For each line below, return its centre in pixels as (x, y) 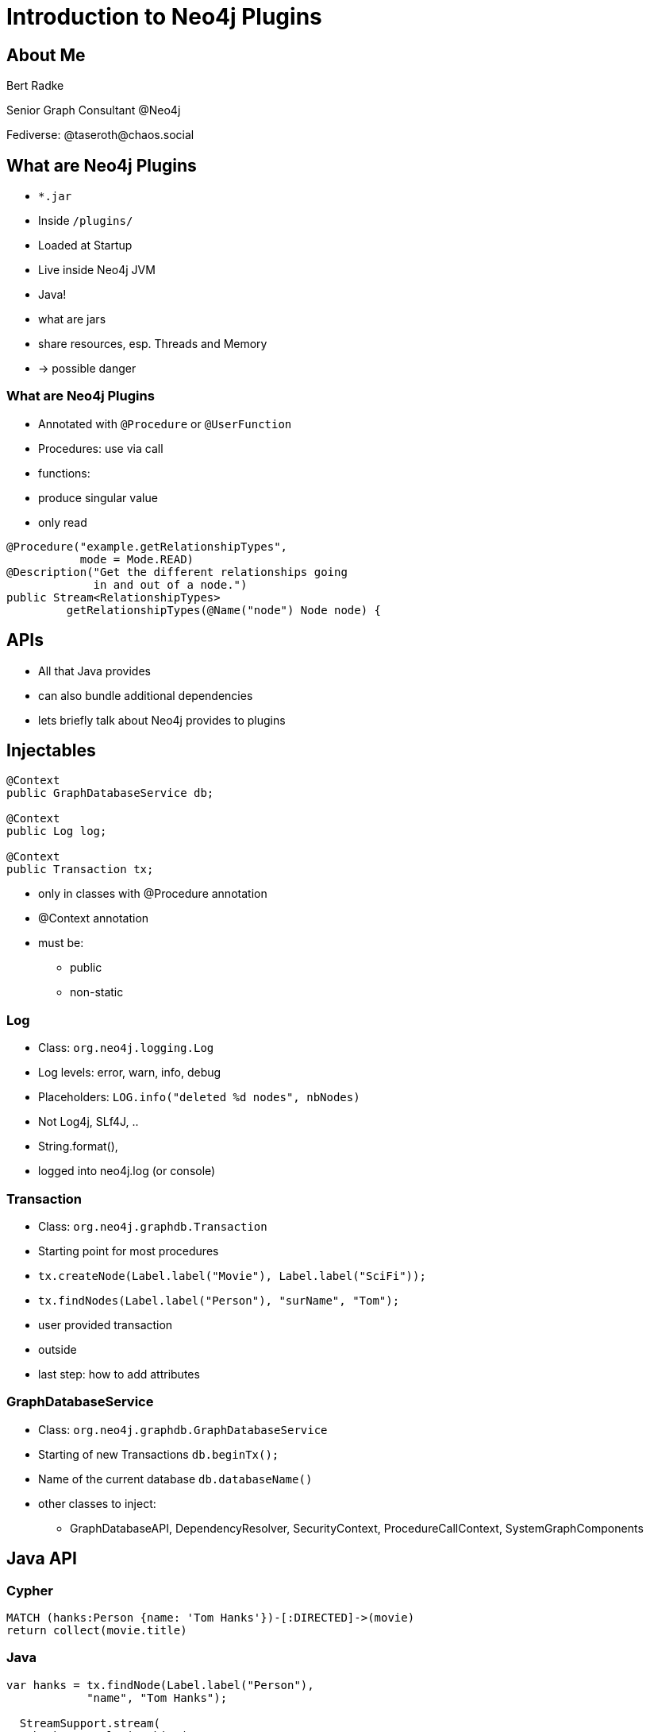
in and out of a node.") (170, 584)
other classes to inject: (97, 1503)
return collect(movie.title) (97, 1630)
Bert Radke (35, 86)
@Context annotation (94, 918)
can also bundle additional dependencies (146, 695)
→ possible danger (87, 369)
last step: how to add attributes (119, 1374)
